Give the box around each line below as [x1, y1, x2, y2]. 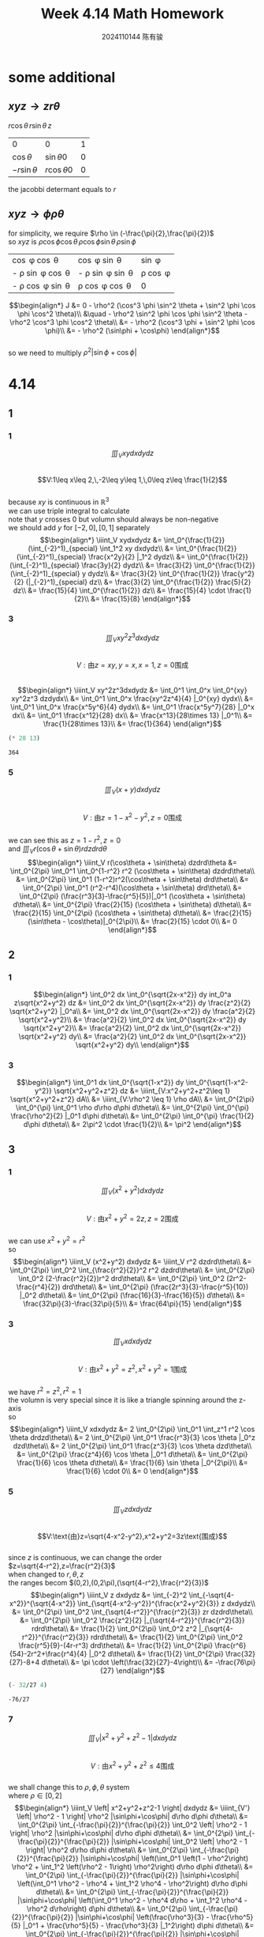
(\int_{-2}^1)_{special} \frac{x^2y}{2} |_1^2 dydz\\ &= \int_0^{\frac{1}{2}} [16, 552, 249, 561]
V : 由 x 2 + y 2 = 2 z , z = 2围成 [86, 1212, 179, 1223]
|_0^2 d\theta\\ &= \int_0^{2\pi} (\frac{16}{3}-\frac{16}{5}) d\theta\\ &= [19, 1290, 246, 1300]
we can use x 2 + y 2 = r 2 [8, 1234, 86, 1245]
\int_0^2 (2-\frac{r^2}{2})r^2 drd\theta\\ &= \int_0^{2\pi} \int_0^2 [18, 1273, 225, 1283]
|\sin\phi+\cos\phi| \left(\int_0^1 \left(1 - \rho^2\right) [80, 1853, 249, 1863]
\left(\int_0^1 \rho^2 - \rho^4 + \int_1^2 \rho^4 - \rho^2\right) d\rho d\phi [17, 1879, 248, 1888]
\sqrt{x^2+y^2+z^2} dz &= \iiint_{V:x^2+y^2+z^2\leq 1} [54, 1086, 231, 1095]
